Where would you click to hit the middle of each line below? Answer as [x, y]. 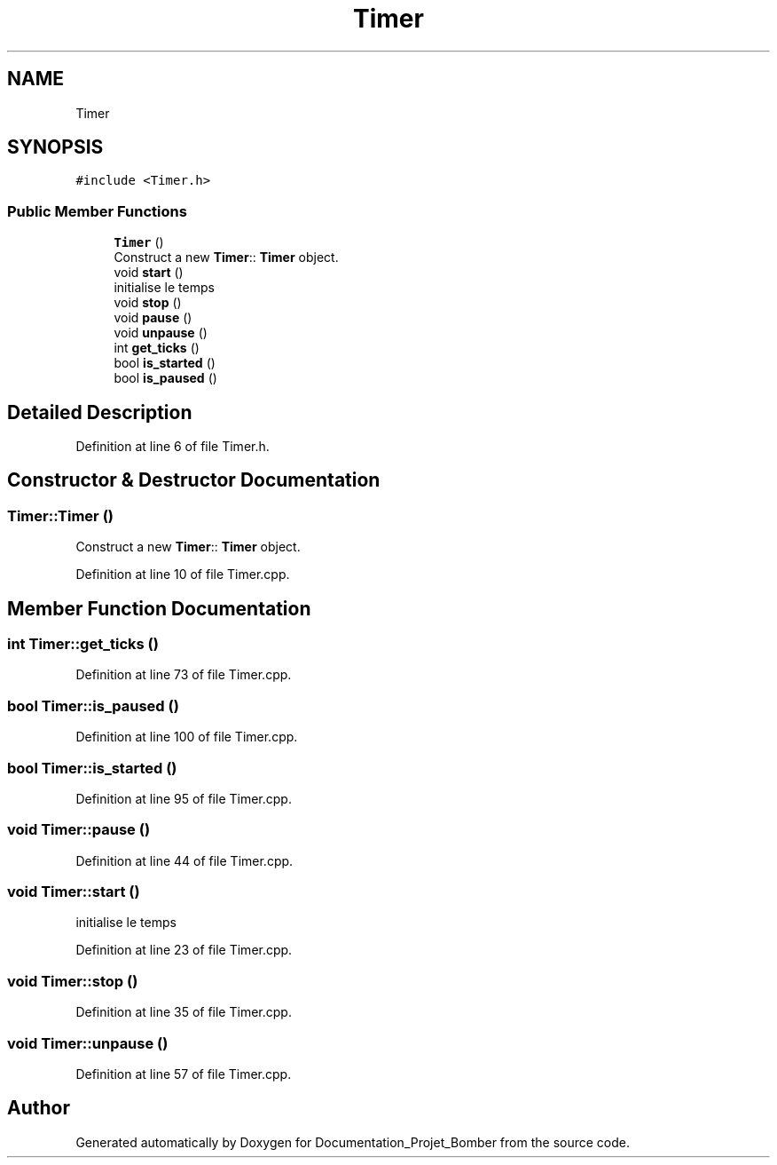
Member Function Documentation [159, 608]
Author [39, 1108]
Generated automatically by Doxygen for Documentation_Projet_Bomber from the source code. [353, 1142]
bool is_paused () [165, 378]
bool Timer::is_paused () [93, 705]
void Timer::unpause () [88, 1043]
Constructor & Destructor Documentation [194, 480]
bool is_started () [165, 363]
